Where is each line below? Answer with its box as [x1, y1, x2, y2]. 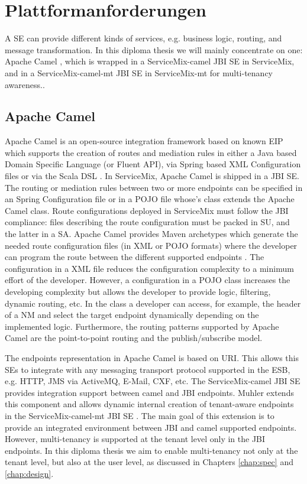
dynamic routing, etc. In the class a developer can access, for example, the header [5, 297, 301, 309]
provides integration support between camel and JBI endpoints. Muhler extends [5, 386, 294, 398]
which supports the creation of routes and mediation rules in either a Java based [5, 146, 297, 158]
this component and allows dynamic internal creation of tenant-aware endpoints [5, 398, 294, 410]
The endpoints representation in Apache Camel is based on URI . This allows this [5, 351, 299, 363]
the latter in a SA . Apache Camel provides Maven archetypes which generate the [5, 228, 298, 240]
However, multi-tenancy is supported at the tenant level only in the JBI [5, 433, 266, 445]
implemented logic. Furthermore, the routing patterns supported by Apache [5, 320, 279, 332]
